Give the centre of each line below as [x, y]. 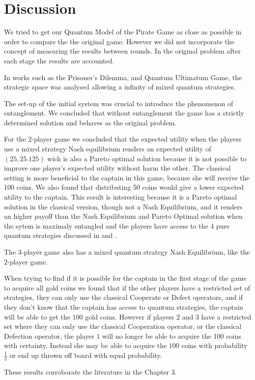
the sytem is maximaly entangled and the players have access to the [106, 225]
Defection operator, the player [49, 336]
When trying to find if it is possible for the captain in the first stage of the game [125, 278]
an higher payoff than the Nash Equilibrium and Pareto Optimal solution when [123, 216]
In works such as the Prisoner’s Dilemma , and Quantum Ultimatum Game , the [123, 77]
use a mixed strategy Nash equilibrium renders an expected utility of [108, 149]
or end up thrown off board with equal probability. [86, 355]
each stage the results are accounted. [59, 60]
